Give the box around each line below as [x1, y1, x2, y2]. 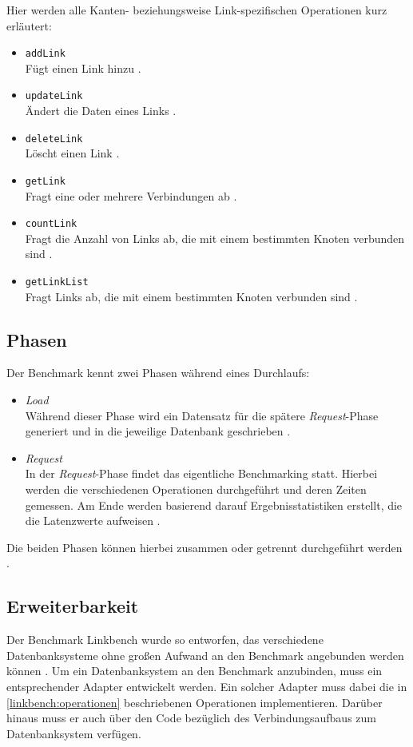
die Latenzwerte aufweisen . [25, 512, 161, 529]
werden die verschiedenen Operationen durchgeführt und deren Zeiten [25, 481, 367, 498]
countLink [25, 218, 77, 230]
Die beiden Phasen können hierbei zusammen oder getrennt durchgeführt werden [6, 538, 403, 555]
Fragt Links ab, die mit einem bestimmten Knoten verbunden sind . [25, 288, 358, 304]
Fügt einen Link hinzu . [25, 59, 141, 76]
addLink [25, 48, 66, 60]
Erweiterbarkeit [6, 594, 139, 618]
